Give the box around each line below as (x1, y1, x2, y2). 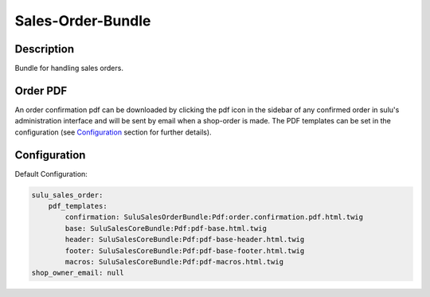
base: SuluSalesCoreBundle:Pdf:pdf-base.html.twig (64, 224, 267, 233)
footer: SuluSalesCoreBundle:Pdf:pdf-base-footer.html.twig (64, 246, 305, 255)
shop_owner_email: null (31, 268, 125, 278)
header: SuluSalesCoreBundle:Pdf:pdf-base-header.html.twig (64, 235, 305, 244)
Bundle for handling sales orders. (14, 64, 123, 73)
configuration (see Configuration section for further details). (14, 127, 212, 137)
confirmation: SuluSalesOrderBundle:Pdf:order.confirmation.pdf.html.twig (64, 213, 364, 222)
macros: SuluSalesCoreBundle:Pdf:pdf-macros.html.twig (64, 257, 284, 266)
